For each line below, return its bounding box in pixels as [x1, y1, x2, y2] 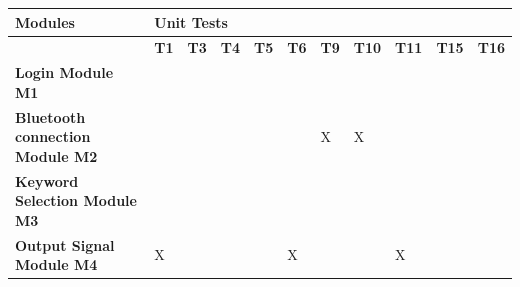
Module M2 [15, 145, 98, 166]
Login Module [15, 62, 114, 83]
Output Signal [15, 234, 115, 255]
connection [15, 126, 91, 147]
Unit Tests [154, 11, 228, 32]
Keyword [15, 170, 79, 191]
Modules [15, 11, 75, 32]
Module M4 [15, 254, 98, 275]
